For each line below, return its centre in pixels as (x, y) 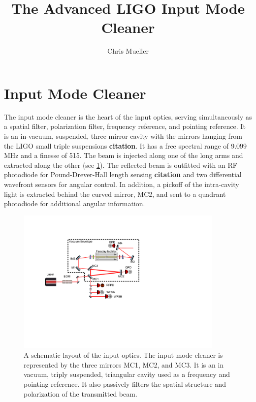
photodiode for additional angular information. (75, 203)
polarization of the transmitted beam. (80, 393)
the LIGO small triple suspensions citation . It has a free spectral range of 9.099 (126, 145)
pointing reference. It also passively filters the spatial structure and (125, 384)
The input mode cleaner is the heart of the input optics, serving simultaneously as (128, 116)
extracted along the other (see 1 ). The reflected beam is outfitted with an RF (121, 165)
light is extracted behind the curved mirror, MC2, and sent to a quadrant (115, 194)
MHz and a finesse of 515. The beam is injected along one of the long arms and (124, 155)
